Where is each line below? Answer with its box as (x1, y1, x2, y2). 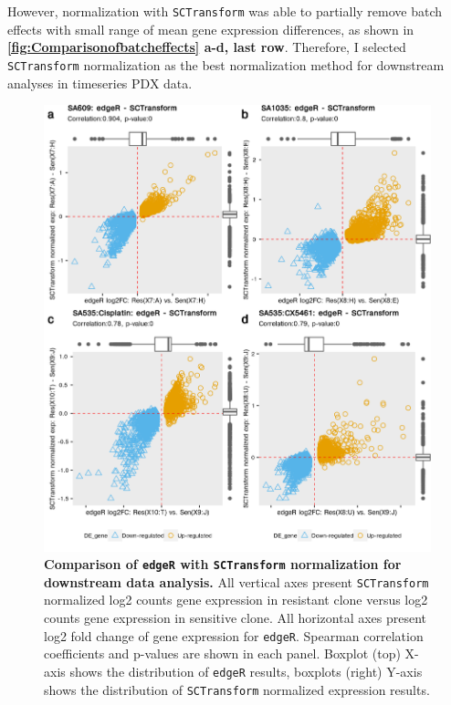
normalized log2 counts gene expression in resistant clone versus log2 (44, 590, 428, 609)
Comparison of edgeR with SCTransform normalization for (44, 555, 402, 574)
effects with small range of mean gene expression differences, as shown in (7, 19, 414, 38)
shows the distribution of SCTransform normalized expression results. (44, 679, 430, 699)
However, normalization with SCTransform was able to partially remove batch (7, 2, 443, 20)
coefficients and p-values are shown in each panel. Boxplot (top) (44, 644, 401, 663)
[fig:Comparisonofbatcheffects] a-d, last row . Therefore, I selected (7, 37, 406, 57)
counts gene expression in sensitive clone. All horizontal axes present (44, 608, 427, 627)
